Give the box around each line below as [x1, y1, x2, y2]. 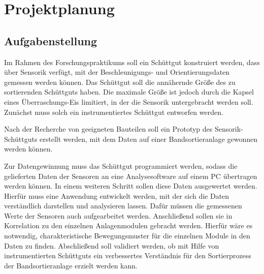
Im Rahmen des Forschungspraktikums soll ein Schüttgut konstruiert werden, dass [4, 56, 260, 67]
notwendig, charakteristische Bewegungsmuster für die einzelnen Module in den [4, 230, 250, 241]
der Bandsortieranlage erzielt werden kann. [4, 260, 138, 270]
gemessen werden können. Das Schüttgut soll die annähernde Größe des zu [4, 76, 236, 87]
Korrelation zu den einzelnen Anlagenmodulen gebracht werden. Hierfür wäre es [4, 220, 253, 231]
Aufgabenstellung [4, 33, 97, 48]
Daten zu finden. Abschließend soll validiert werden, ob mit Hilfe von [4, 240, 219, 251]
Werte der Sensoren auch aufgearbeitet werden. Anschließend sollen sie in [4, 210, 233, 221]
